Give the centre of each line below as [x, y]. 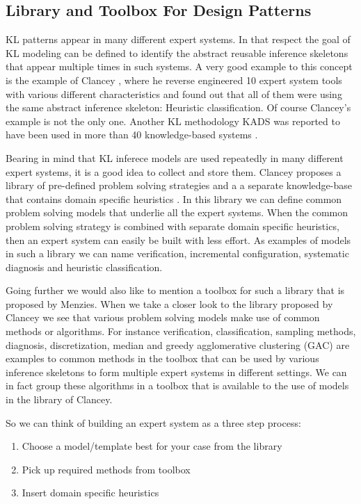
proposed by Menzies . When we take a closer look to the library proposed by [169, 303]
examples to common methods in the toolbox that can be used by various [162, 358]
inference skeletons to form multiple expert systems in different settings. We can [176, 372]
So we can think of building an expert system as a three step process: [153, 422]
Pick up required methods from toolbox [106, 469]
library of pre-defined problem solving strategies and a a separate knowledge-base [179, 185]
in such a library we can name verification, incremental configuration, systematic [177, 253]
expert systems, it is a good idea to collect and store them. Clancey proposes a [174, 171]
